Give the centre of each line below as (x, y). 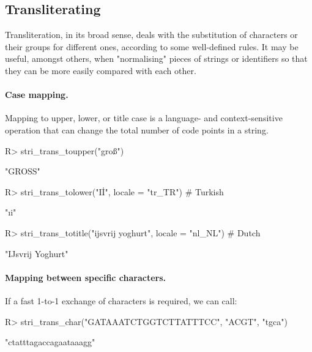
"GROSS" (23, 171)
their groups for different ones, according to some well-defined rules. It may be (152, 46)
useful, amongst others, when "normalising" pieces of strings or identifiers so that (156, 58)
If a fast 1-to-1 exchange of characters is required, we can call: (121, 300)
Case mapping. (37, 95)
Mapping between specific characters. (86, 277)
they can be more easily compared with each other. (101, 70)
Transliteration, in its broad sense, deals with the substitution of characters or (151, 35)
